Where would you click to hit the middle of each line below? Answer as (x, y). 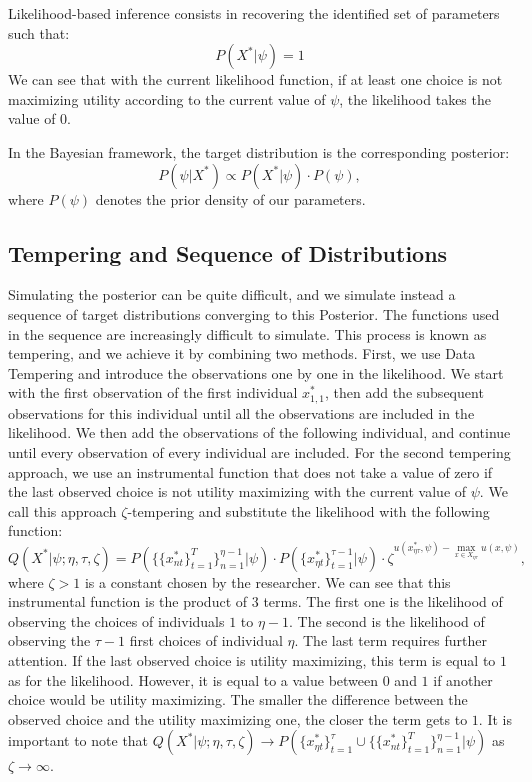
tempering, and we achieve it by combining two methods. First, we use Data (242, 353)
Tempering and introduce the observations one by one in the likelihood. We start (256, 372)
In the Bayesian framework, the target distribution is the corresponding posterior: (259, 151)
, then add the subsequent (404, 392)
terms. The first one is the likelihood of (383, 601)
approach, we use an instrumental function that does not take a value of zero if (250, 471)
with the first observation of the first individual (153, 392)
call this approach (62, 510)
